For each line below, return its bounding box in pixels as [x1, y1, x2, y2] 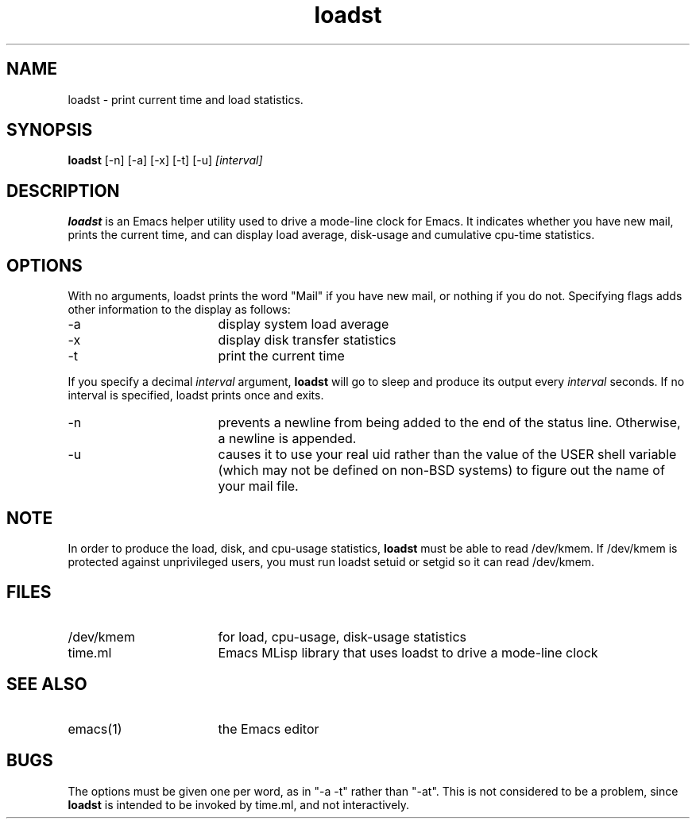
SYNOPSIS [6, 120, 93, 141]
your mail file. [218, 478, 299, 495]
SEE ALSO [6, 674, 87, 695]
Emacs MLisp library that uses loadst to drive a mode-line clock [218, 644, 598, 661]
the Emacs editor [218, 720, 319, 737]
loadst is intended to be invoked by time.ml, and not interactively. [68, 797, 410, 812]
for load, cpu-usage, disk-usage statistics [218, 628, 466, 645]
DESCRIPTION [6, 180, 120, 201]
